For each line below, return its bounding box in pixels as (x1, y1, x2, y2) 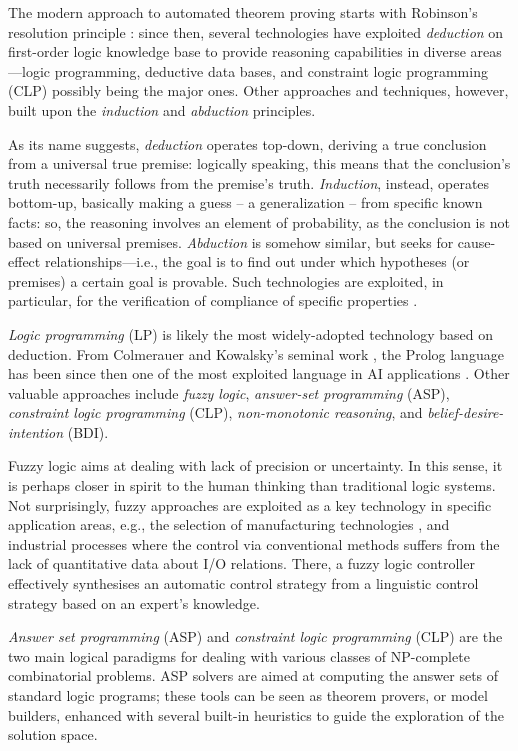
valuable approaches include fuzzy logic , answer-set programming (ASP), (8, 382, 450, 403)
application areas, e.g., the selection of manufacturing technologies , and (8, 514, 450, 535)
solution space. (8, 724, 98, 745)
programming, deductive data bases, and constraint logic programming (54, 60, 488, 81)
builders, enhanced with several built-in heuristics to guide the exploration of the (8, 704, 504, 725)
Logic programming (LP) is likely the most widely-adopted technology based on (8, 323, 494, 344)
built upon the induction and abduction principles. (8, 99, 316, 120)
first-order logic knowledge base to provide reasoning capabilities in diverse (8, 41, 466, 62)
